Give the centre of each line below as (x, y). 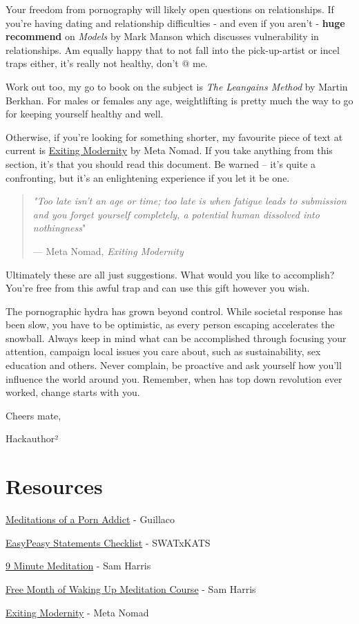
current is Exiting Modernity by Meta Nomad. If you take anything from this (169, 150)
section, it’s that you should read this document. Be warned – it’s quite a (161, 163)
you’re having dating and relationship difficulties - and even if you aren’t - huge (175, 22)
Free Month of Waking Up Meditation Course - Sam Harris (131, 588)
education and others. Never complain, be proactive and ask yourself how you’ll (174, 365)
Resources (54, 486)
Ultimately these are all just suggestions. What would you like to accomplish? (170, 274)
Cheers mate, (33, 415)
